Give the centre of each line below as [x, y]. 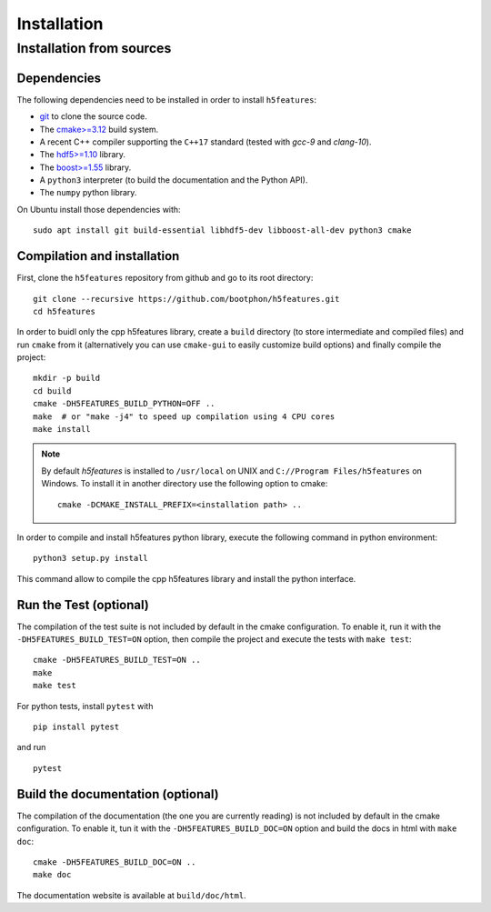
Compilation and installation [98, 256]
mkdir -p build [67, 378]
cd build [52, 391]
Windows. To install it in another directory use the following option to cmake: [185, 484]
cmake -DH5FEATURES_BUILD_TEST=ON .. [117, 660]
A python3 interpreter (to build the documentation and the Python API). [174, 180]
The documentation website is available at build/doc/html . [131, 895]
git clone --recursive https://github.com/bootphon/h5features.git [186, 299]
